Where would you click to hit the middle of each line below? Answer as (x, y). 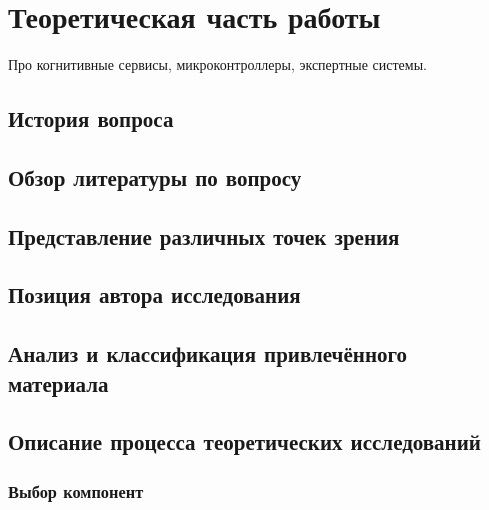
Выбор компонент (76, 490)
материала (58, 382)
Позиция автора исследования (154, 294)
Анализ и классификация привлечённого (207, 353)
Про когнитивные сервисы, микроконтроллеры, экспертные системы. (217, 64)
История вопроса (91, 118)
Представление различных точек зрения (204, 235)
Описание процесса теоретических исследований (244, 441)
